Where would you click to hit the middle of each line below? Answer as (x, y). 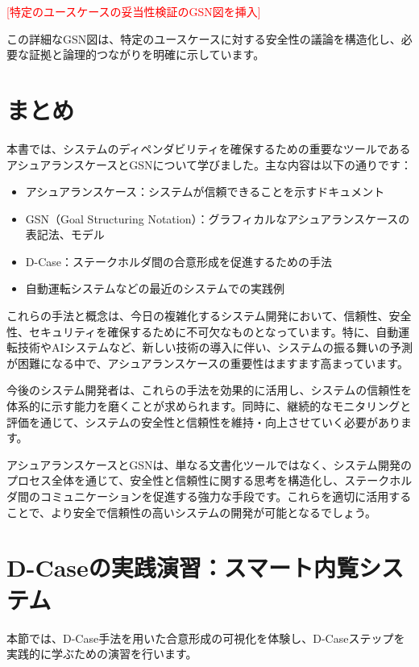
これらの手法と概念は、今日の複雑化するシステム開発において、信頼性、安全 (209, 316)
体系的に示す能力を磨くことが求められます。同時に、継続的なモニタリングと (209, 406)
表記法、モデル (65, 234)
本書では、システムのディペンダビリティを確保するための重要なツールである (209, 148)
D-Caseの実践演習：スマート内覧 (183, 567)
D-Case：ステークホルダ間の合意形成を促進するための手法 (178, 261)
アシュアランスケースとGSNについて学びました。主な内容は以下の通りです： (209, 164)
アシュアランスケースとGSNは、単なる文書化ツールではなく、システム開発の (209, 464)
